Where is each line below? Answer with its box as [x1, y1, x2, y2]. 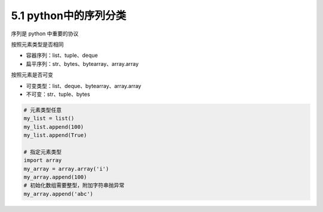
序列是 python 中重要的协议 [11, 30, 79, 37]
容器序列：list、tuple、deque [26, 52, 98, 59]
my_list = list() [23, 115, 75, 122]
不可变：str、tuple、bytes [26, 90, 90, 98]
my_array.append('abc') [23, 190, 94, 197]
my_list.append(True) [23, 132, 87, 139]
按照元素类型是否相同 [11, 41, 64, 48]
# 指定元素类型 [23, 149, 62, 155]
